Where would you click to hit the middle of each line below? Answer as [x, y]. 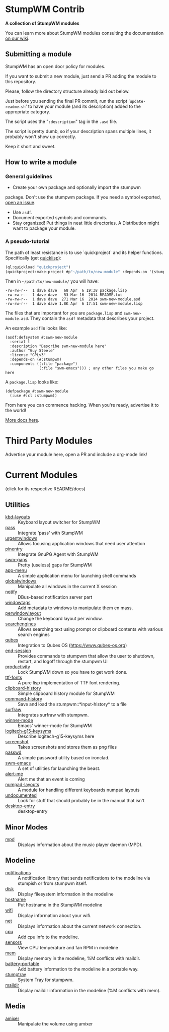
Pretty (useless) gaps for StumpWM [55, 565]
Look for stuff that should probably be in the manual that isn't [81, 801]
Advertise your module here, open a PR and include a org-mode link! [76, 455]
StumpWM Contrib [45, 9]
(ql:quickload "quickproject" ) [38, 267]
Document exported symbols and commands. [60, 218]
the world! [16, 410]
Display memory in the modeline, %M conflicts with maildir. [79, 958]
